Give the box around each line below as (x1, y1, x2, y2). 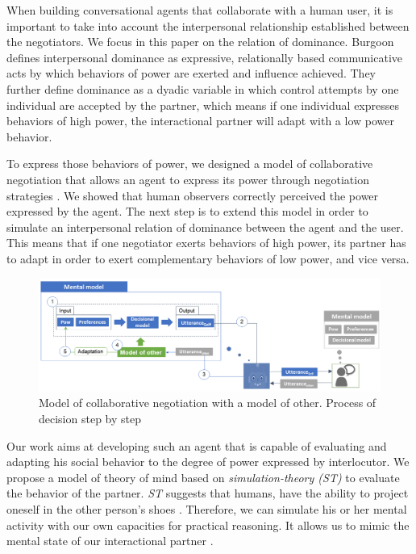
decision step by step (39, 410, 141, 427)
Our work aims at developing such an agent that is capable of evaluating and (6, 437, 387, 454)
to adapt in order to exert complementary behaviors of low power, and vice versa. (6, 250, 410, 267)
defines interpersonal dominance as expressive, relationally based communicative (6, 48, 402, 65)
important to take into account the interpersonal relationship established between (6, 17, 410, 34)
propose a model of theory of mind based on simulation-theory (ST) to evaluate (6, 468, 400, 485)
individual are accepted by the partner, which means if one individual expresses (6, 96, 399, 113)
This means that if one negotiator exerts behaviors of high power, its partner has (6, 234, 406, 251)
